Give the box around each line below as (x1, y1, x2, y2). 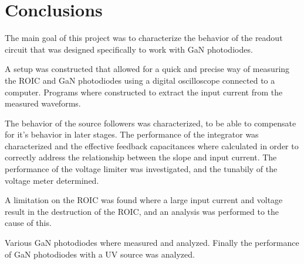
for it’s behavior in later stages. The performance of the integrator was (5, 128, 259, 140)
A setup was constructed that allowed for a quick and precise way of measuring (5, 63, 290, 75)
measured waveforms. (5, 97, 81, 109)
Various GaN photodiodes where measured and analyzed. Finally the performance (5, 236, 299, 249)
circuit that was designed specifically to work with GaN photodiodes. (5, 43, 253, 55)
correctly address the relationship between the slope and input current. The (5, 151, 277, 163)
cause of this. (5, 217, 52, 229)
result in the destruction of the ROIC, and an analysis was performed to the (5, 205, 279, 217)
